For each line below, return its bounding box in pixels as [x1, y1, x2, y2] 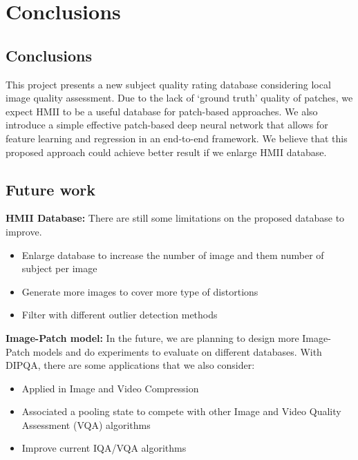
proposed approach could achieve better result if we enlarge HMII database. [6, 144, 327, 159]
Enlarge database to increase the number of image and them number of [21, 247, 324, 262]
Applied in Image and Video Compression [21, 381, 199, 395]
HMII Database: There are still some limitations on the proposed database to [6, 211, 345, 225]
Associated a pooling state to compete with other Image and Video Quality [21, 404, 341, 419]
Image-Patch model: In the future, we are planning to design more [6, 330, 299, 345]
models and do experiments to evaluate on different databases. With [32, 344, 322, 358]
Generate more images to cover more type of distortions [21, 284, 258, 298]
